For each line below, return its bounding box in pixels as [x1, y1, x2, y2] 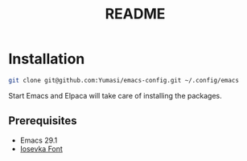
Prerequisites [8, 114, 77, 128]
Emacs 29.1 [19, 135, 58, 145]
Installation [8, 50, 85, 68]
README [105, 5, 166, 23]
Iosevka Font [19, 143, 63, 153]
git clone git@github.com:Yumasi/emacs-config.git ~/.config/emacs [8, 76, 240, 84]
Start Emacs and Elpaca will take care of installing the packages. [8, 91, 223, 100]
